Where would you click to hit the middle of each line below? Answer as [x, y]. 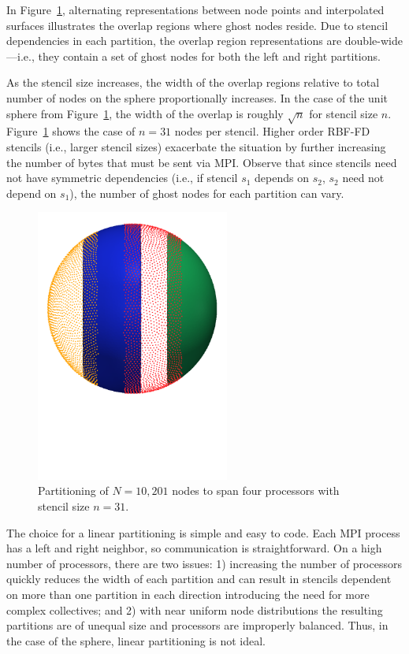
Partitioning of [73, 490]
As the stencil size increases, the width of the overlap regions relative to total [193, 82]
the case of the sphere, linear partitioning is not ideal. [136, 640]
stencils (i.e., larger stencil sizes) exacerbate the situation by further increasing [196, 146]
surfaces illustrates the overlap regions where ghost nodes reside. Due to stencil [197, 25]
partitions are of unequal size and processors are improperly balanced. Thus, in [197, 625]
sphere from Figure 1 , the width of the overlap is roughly [145, 113]
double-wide [374, 41]
